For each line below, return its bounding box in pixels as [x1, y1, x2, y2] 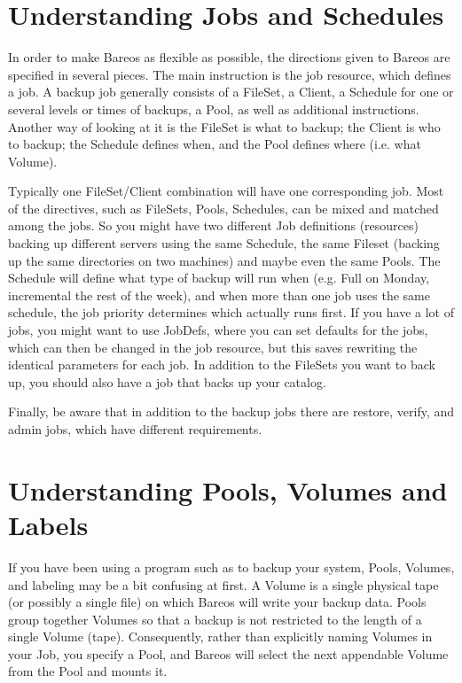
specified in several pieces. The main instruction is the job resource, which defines [8, 65, 451, 83]
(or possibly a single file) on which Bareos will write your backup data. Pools [8, 593, 427, 611]
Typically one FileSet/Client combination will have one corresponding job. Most [8, 182, 444, 200]
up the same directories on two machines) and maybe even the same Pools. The [8, 251, 441, 269]
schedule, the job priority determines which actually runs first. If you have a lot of [8, 303, 454, 322]
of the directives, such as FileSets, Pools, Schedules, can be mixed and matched [8, 198, 439, 217]
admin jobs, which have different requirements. [8, 420, 262, 438]
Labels [8, 506, 89, 542]
